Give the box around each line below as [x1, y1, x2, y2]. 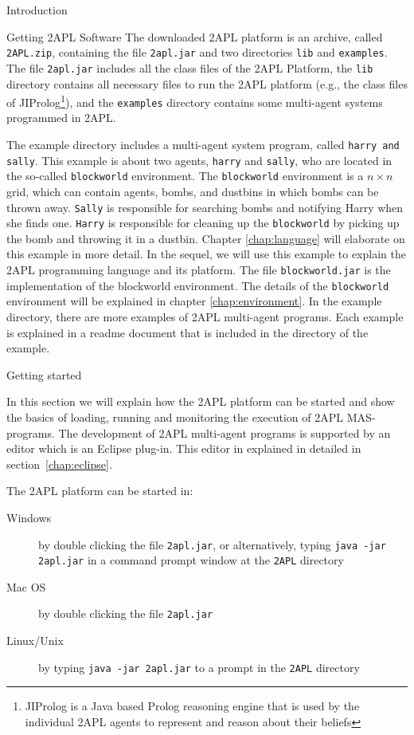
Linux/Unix [6, 632, 64, 649]
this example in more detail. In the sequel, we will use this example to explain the [6, 246, 406, 262]
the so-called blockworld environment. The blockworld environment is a [6, 167, 364, 184]
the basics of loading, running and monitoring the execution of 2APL [6, 408, 344, 425]
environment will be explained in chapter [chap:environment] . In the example [6, 293, 382, 309]
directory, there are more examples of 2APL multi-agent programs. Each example [6, 308, 404, 324]
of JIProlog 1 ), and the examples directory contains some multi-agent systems [6, 92, 383, 110]
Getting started [6, 366, 82, 383]
